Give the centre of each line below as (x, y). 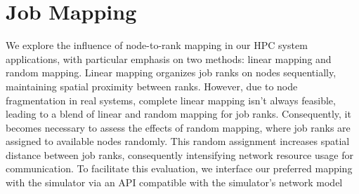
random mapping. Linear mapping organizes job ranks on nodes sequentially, (171, 72)
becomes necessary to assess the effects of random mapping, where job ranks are (178, 127)
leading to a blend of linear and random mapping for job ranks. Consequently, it (178, 114)
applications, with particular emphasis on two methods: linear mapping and (169, 58)
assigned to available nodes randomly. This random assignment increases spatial (178, 141)
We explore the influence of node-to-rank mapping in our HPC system (157, 45)
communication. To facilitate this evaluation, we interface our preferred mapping (179, 168)
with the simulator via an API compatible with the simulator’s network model (174, 182)
